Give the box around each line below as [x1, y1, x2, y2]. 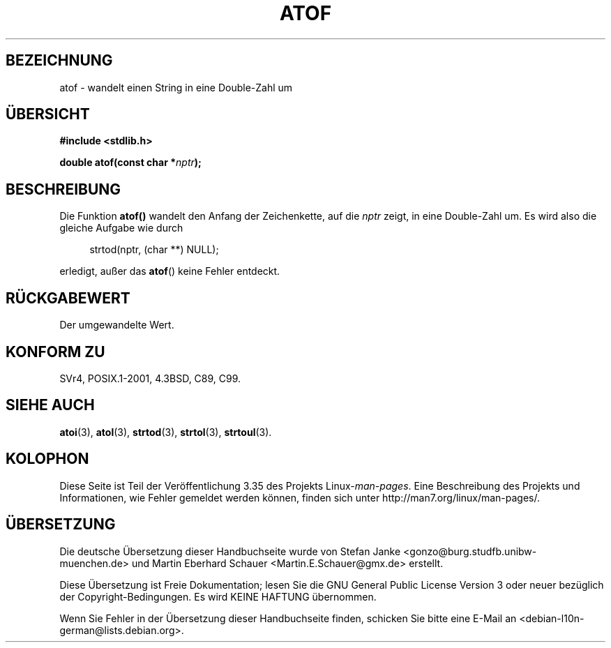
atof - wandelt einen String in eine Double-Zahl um [59, 81, 293, 93]
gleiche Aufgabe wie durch [59, 222, 183, 234]
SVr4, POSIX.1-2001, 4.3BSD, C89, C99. [59, 372, 241, 384]
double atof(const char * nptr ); [59, 156, 202, 169]
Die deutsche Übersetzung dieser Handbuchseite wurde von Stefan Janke [59, 545, 401, 557]
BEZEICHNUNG [6, 52, 113, 70]
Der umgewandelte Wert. [59, 319, 174, 331]
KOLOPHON [6, 450, 89, 468]
